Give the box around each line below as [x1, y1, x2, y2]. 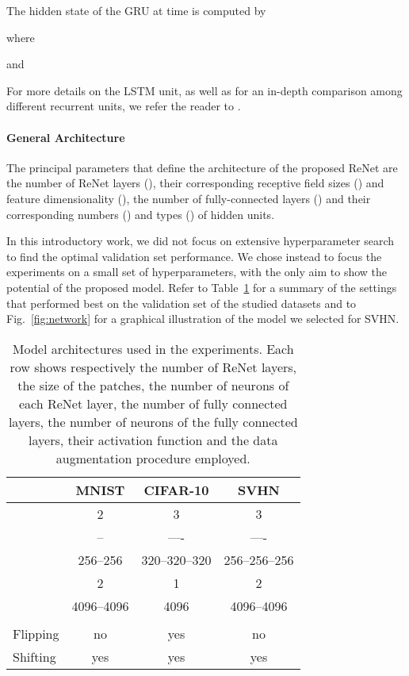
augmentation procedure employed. [55, 448, 250, 467]
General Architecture [6, 129, 125, 145]
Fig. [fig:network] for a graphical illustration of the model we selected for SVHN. [6, 310, 399, 327]
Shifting [13, 647, 56, 666]
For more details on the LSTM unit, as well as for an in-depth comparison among [6, 82, 403, 98]
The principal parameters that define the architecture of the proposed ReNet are [6, 159, 398, 175]
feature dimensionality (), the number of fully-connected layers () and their [6, 190, 371, 206]
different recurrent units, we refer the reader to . [6, 98, 241, 114]
